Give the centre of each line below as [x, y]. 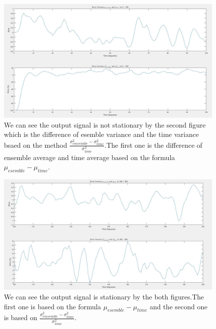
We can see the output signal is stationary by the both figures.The [104, 296]
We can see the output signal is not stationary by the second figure [105, 124]
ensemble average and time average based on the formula [90, 157]
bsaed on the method [36, 145]
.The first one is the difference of [153, 145]
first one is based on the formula [53, 306]
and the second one [178, 306]
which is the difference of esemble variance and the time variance [101, 134]
